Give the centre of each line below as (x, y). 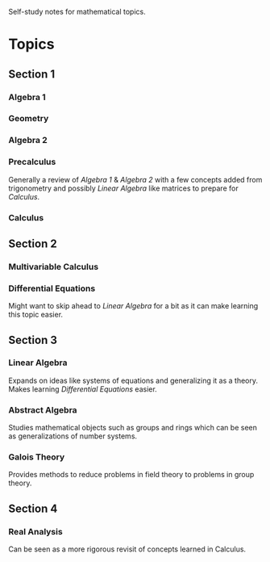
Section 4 (33, 508)
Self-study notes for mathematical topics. (77, 12)
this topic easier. (35, 315)
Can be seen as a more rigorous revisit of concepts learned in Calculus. (127, 549)
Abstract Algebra (43, 409)
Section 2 (33, 243)
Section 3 (33, 340)
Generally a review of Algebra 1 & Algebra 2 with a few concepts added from (135, 179)
